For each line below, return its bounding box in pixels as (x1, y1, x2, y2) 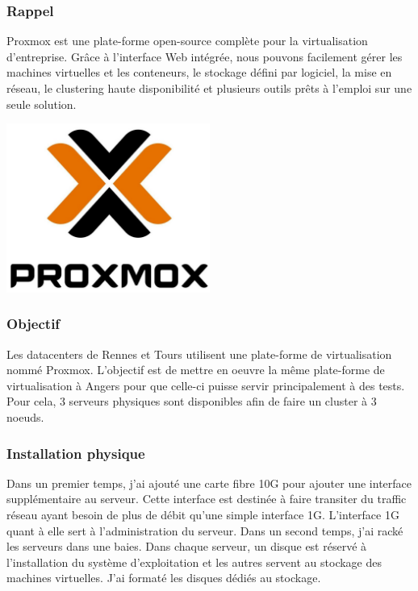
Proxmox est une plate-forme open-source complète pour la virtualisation (6, 32, 368, 49)
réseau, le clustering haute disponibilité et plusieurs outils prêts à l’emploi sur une (6, 80, 412, 96)
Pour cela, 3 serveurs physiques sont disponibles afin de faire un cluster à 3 (6, 393, 377, 410)
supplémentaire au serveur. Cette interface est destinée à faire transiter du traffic (6, 490, 407, 507)
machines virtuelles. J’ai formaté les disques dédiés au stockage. (6, 569, 321, 586)
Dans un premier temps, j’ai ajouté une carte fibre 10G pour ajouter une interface (6, 474, 412, 491)
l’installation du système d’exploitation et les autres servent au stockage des (6, 553, 382, 570)
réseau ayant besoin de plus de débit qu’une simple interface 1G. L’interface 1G (6, 506, 399, 523)
